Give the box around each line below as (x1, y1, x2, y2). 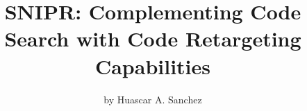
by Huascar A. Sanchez (103, 92, 202, 106)
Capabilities (94, 51, 211, 80)
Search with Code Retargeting (4, 24, 301, 53)
